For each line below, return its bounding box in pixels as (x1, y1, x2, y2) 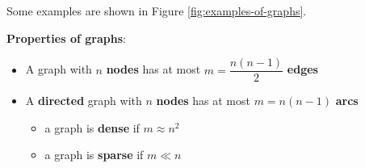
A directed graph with (25, 92, 142, 109)
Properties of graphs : (6, 29, 126, 46)
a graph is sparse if (44, 146, 144, 163)
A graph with (25, 61, 92, 78)
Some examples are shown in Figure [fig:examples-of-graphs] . (6, 2, 307, 19)
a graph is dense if (44, 119, 140, 136)
